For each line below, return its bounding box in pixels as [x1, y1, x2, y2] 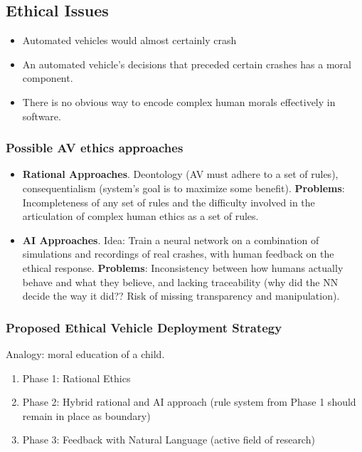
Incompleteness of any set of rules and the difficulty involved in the [22, 194, 315, 209]
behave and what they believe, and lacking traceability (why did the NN [22, 274, 339, 289]
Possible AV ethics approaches [6, 139, 183, 157]
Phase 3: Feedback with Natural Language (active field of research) [22, 432, 315, 447]
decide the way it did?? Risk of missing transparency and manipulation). [22, 288, 340, 303]
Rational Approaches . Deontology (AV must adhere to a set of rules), [22, 167, 339, 182]
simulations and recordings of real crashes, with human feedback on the [22, 246, 334, 261]
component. [22, 70, 73, 85]
